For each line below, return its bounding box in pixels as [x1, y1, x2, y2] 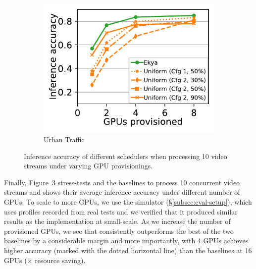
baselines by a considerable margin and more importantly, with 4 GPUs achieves [4, 235, 249, 246]
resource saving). [35, 255, 86, 265]
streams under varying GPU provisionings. [24, 161, 153, 171]
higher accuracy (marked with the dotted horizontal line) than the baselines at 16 [4, 245, 252, 255]
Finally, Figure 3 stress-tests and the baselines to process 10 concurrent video [4, 177, 240, 187]
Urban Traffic [44, 134, 85, 145]
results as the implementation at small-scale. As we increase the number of [4, 216, 231, 226]
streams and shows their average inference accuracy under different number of [4, 187, 240, 197]
